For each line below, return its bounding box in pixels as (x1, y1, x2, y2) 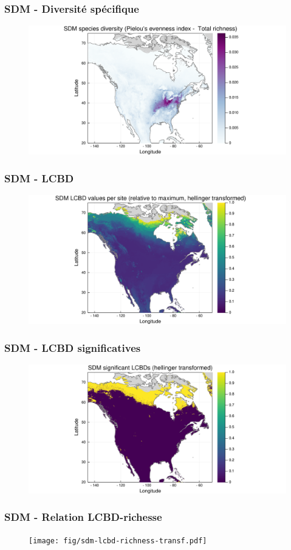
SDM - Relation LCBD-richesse (4, 509, 162, 524)
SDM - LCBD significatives (4, 340, 141, 355)
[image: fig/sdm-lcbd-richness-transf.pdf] (29, 536, 207, 545)
